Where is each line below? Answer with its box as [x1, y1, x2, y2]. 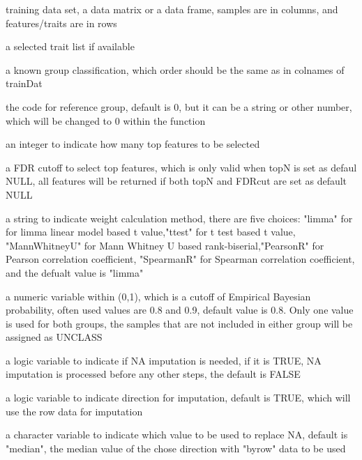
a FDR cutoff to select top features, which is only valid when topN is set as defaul [6, 160, 357, 174]
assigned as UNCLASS [6, 330, 103, 344]
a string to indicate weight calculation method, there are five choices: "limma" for [6, 210, 353, 225]
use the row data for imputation [6, 404, 143, 418]
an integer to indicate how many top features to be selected [6, 137, 260, 151]
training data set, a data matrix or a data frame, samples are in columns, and [6, 2, 338, 16]
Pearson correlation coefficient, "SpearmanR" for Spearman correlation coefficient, [6, 252, 355, 266]
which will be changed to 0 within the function [6, 113, 206, 128]
